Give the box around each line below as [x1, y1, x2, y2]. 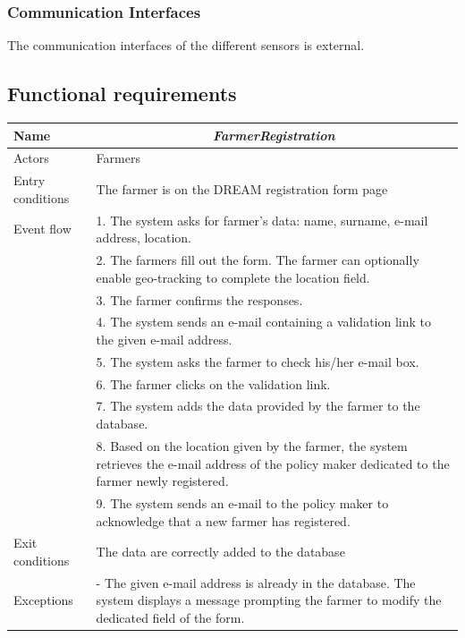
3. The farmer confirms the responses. [96, 290, 303, 309]
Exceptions [13, 591, 73, 609]
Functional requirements [7, 80, 237, 107]
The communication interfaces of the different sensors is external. [7, 36, 365, 55]
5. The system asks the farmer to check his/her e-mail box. [96, 352, 419, 370]
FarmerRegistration [212, 125, 335, 144]
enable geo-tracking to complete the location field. [96, 268, 370, 286]
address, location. [96, 228, 191, 247]
